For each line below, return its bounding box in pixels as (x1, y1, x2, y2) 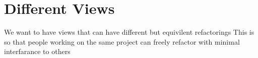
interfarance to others (4, 46, 71, 57)
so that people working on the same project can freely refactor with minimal (4, 36, 240, 47)
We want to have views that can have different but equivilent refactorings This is (4, 27, 254, 37)
